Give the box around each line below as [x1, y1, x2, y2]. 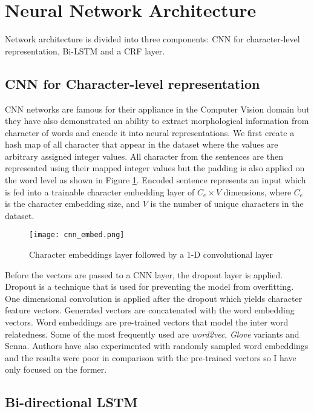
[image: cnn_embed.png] [29, 231, 125, 240]
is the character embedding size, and [5, 197, 140, 210]
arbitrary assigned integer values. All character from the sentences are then [5, 149, 283, 162]
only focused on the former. [5, 363, 107, 376]
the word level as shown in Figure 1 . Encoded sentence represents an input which [5, 174, 306, 186]
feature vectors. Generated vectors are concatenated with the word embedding [5, 304, 295, 316]
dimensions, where [223, 185, 292, 198]
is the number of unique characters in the [150, 197, 304, 210]
